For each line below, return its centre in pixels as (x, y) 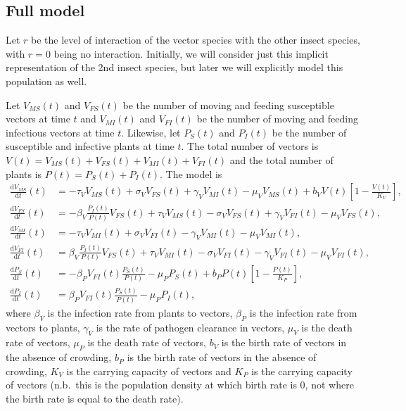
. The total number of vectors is (250, 146)
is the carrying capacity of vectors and (149, 371)
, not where (329, 385)
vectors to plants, (43, 327)
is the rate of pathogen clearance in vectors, (190, 327)
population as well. (46, 81)
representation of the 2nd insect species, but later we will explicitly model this (175, 67)
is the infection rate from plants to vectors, (140, 312)
